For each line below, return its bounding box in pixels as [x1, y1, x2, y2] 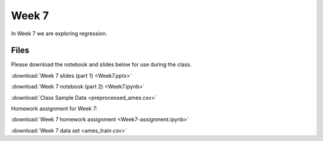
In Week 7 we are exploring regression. [11, 30, 108, 37]
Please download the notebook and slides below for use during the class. [11, 61, 192, 68]
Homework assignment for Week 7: [11, 105, 98, 112]
